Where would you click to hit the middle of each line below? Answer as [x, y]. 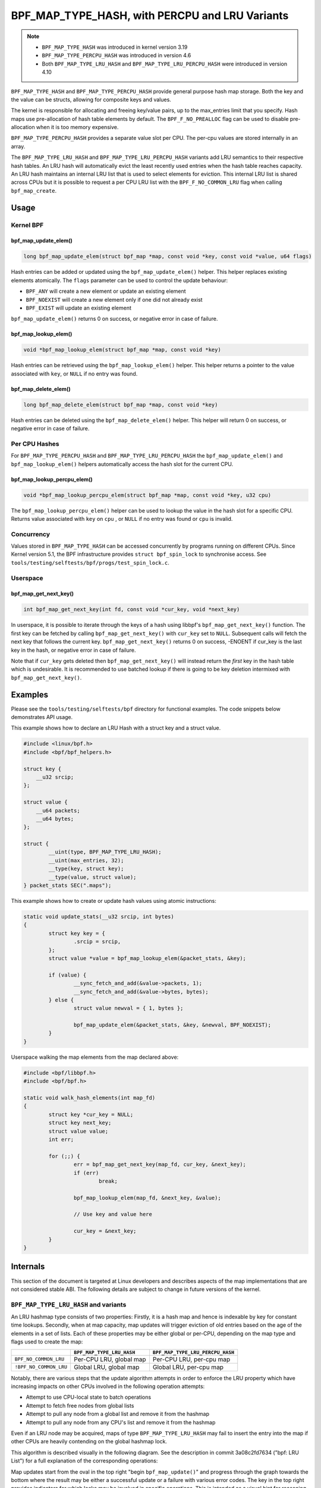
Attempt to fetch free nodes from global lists [80, 1405]
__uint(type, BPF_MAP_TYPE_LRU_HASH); [105, 852]
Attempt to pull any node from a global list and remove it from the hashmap [118, 1414]
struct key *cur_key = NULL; [91, 1114]
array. [18, 146]
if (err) [86, 1173]
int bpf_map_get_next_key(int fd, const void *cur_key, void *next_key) [132, 609]
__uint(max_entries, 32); [86, 860]
